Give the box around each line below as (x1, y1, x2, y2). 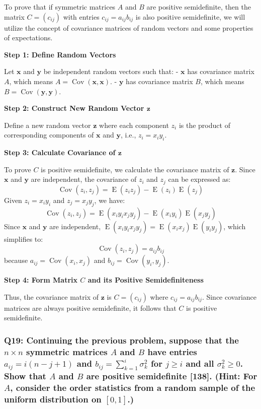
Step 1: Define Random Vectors (4, 49, 116, 59)
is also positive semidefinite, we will (135, 11, 245, 22)
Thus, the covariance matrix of (4, 291, 99, 302)
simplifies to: (4, 233, 43, 244)
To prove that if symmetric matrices (4, 2, 116, 12)
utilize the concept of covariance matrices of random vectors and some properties (4, 22, 253, 33)
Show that (4, 369, 46, 382)
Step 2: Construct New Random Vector (4, 103, 144, 113)
